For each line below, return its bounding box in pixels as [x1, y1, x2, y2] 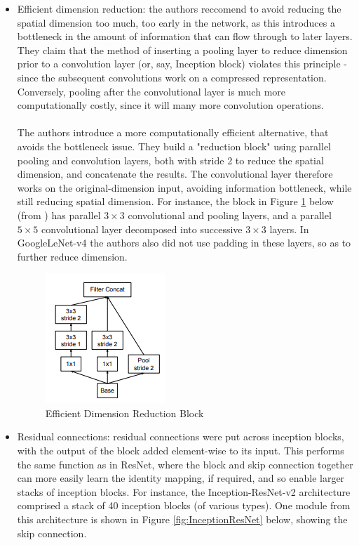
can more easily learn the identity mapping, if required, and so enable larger [17, 471, 345, 485]
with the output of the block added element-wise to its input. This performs [17, 443, 344, 458]
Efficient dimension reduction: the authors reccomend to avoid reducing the [17, 1, 341, 15]
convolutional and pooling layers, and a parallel [128, 207, 332, 222]
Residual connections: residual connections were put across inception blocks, [17, 429, 344, 444]
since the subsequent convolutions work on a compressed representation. [17, 70, 327, 84]
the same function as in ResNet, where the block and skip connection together [17, 457, 353, 471]
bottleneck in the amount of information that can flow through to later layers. [17, 29, 353, 44]
